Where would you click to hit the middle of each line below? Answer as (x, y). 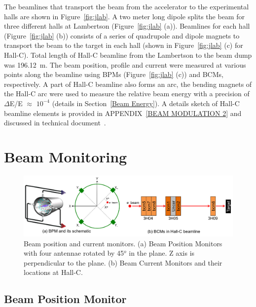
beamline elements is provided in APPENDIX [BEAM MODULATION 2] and (123, 113)
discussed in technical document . (55, 123)
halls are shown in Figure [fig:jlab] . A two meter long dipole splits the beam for (124, 16)
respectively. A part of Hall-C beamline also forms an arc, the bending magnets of (128, 84)
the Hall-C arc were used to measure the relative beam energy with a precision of (127, 94)
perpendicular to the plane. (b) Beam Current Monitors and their (123, 262)
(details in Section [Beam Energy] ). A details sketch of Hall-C (146, 103)
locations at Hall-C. (53, 272)
